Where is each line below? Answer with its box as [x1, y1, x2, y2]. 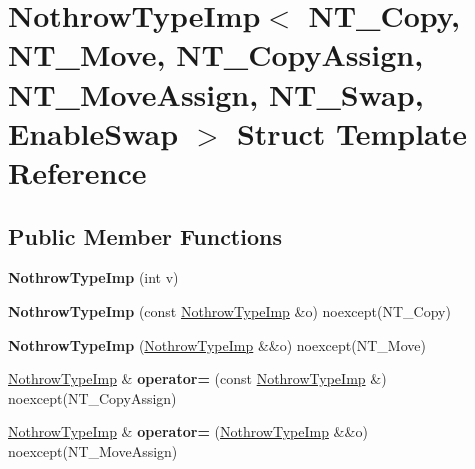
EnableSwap [8, 112, 179, 153]
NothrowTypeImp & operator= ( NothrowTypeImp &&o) [8, 421, 368, 442]
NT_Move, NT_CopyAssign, [8, 34, 424, 75]
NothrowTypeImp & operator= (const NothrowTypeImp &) [8, 368, 387, 389]
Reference [8, 151, 147, 192]
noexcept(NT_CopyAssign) [8, 387, 177, 408]
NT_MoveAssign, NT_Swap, [8, 73, 424, 114]
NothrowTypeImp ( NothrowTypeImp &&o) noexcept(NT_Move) [8, 334, 426, 355]
